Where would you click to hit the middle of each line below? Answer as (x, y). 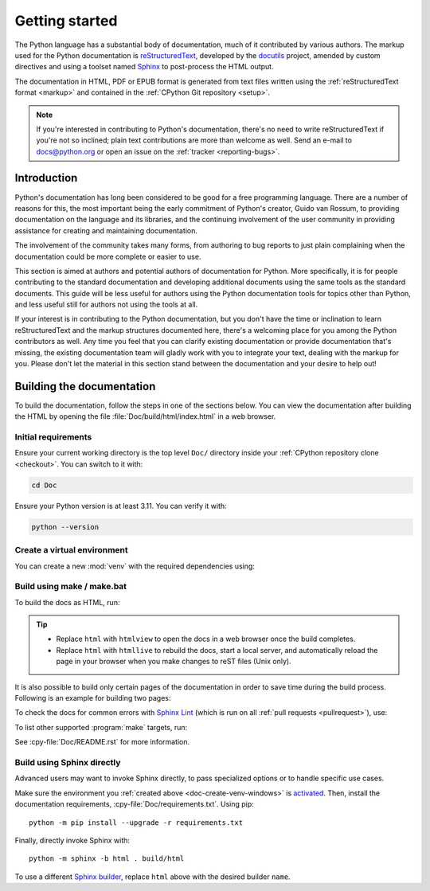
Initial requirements (53, 437)
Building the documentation (85, 386)
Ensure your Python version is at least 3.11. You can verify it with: (121, 506)
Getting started (66, 21)
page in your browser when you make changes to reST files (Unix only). (174, 662)
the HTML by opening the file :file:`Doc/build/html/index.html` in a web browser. (145, 416)
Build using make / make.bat (71, 587)
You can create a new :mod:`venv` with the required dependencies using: (135, 566)
